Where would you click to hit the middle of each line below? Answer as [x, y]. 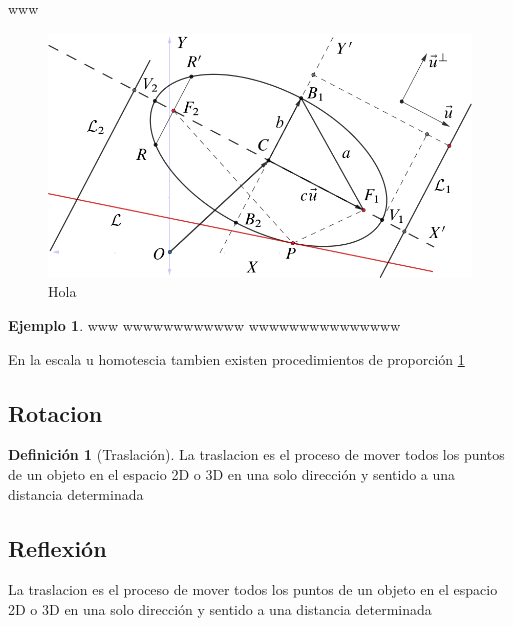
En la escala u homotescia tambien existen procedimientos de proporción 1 [236, 358]
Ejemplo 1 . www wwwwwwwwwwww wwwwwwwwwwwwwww [204, 325]
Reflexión [57, 547]
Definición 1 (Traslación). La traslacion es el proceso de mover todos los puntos [256, 454]
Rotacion [55, 412]
